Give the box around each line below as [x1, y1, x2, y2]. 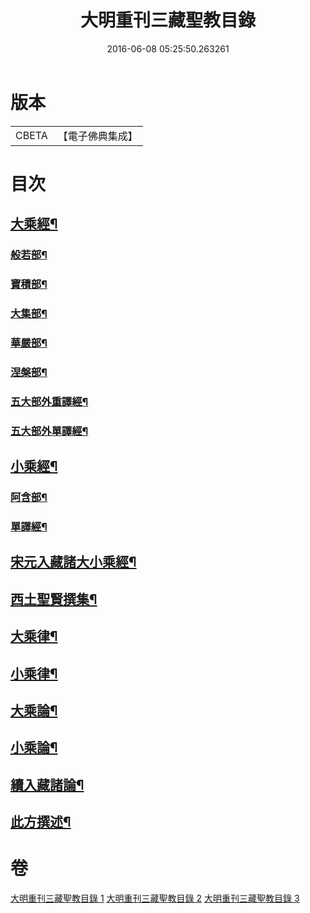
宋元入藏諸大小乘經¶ [10, 554, 137, 571]
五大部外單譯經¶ [10, 424, 89, 438]
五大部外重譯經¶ [10, 394, 89, 408]
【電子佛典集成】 [57, 129, 138, 143]
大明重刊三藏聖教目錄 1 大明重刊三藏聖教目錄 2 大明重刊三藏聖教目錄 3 [10, 892, 300, 905]
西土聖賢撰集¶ [10, 591, 98, 608]
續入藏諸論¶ [10, 776, 85, 793]
